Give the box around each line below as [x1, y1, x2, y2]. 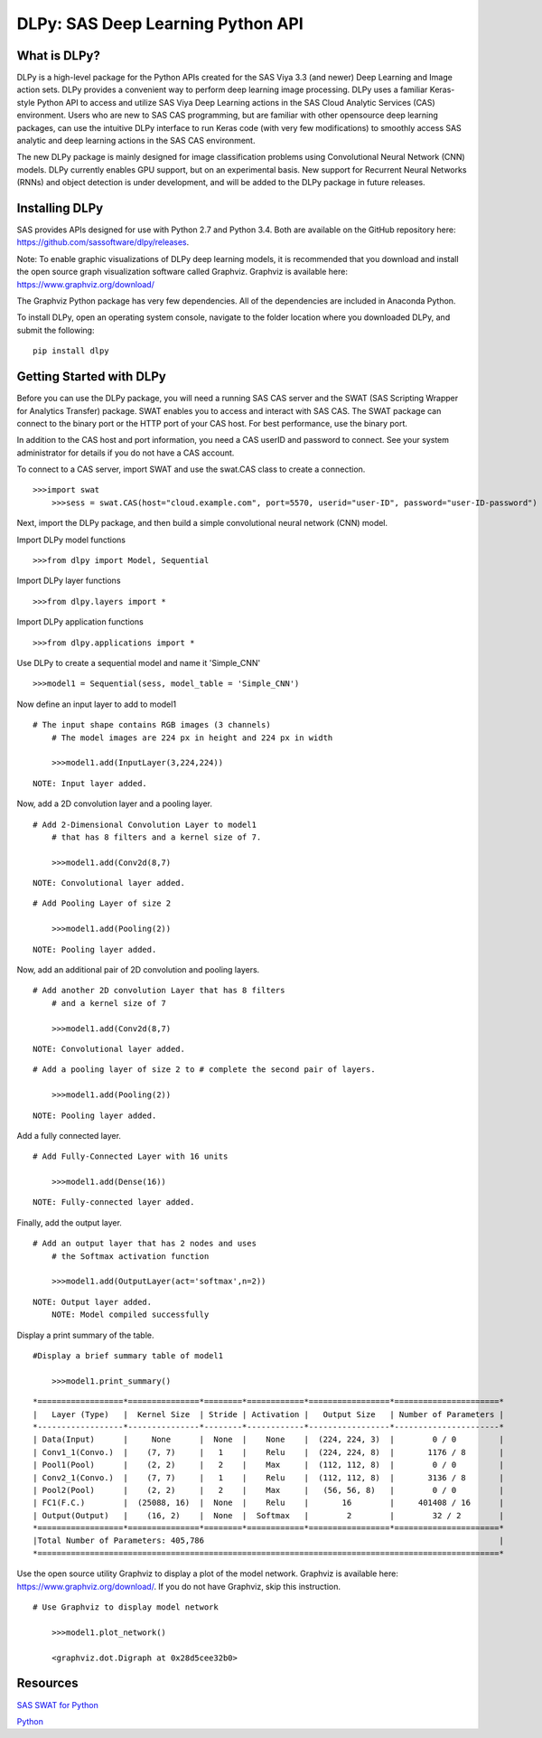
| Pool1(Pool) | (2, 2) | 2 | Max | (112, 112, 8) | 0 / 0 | [33, 1460, 505, 1470]
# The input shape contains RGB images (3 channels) [33, 719, 271, 730]
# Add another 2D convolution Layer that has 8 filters [33, 985, 285, 996]
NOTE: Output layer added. [33, 1297, 153, 1307]
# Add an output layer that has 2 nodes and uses [33, 1238, 257, 1249]
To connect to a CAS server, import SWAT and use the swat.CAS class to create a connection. [16, 464, 366, 474]
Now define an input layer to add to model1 [16, 699, 176, 709]
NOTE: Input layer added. [33, 778, 148, 788]
